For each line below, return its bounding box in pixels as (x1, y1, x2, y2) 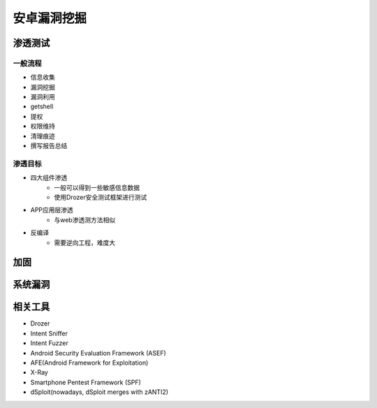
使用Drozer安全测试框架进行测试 (54, 193, 147, 201)
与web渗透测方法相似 (54, 215, 115, 224)
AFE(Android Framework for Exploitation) (30, 358, 149, 367)
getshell (30, 102, 54, 111)
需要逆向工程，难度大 (54, 238, 115, 247)
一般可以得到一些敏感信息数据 (54, 183, 140, 191)
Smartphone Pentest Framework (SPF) (30, 378, 141, 386)
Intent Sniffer (30, 329, 68, 337)
